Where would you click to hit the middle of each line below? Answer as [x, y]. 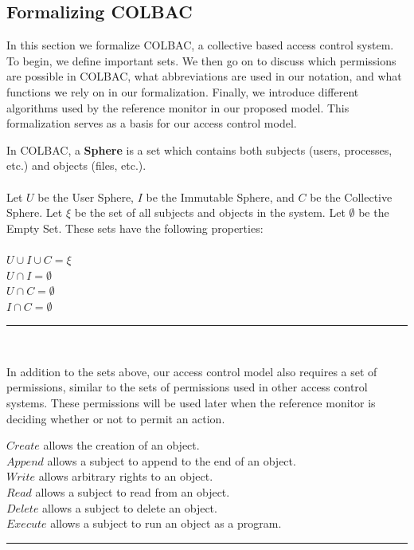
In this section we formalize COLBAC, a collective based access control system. [200, 45]
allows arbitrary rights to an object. [126, 476]
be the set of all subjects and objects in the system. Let [210, 212]
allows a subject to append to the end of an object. [172, 460]
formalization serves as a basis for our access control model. [152, 123]
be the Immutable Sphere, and [220, 196]
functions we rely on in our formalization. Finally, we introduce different [183, 91]
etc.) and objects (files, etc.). [76, 165]
